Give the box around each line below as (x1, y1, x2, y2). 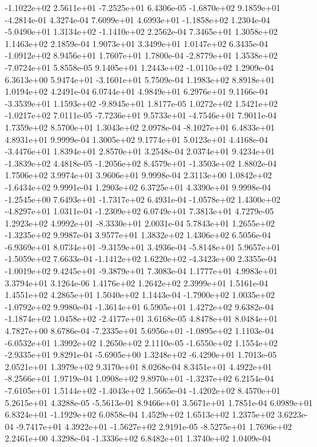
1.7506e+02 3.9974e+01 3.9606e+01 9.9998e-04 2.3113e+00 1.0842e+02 (5, 169, 272, 181)
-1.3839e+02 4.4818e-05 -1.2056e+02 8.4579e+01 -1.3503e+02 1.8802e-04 (5, 156, 277, 169)
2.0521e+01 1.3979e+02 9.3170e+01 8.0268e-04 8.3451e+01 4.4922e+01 (5, 360, 272, 372)
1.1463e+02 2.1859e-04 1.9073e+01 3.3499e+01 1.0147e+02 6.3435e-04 (5, 37, 268, 49)
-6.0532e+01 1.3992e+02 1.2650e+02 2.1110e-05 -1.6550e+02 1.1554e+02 (5, 336, 278, 349)
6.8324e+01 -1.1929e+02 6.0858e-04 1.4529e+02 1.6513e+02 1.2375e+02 (5, 408, 275, 421)
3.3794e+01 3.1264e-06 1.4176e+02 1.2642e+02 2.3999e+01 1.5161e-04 (5, 276, 268, 289)
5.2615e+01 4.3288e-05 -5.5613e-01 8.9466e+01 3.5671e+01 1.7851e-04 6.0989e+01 (5, 396, 313, 409)
